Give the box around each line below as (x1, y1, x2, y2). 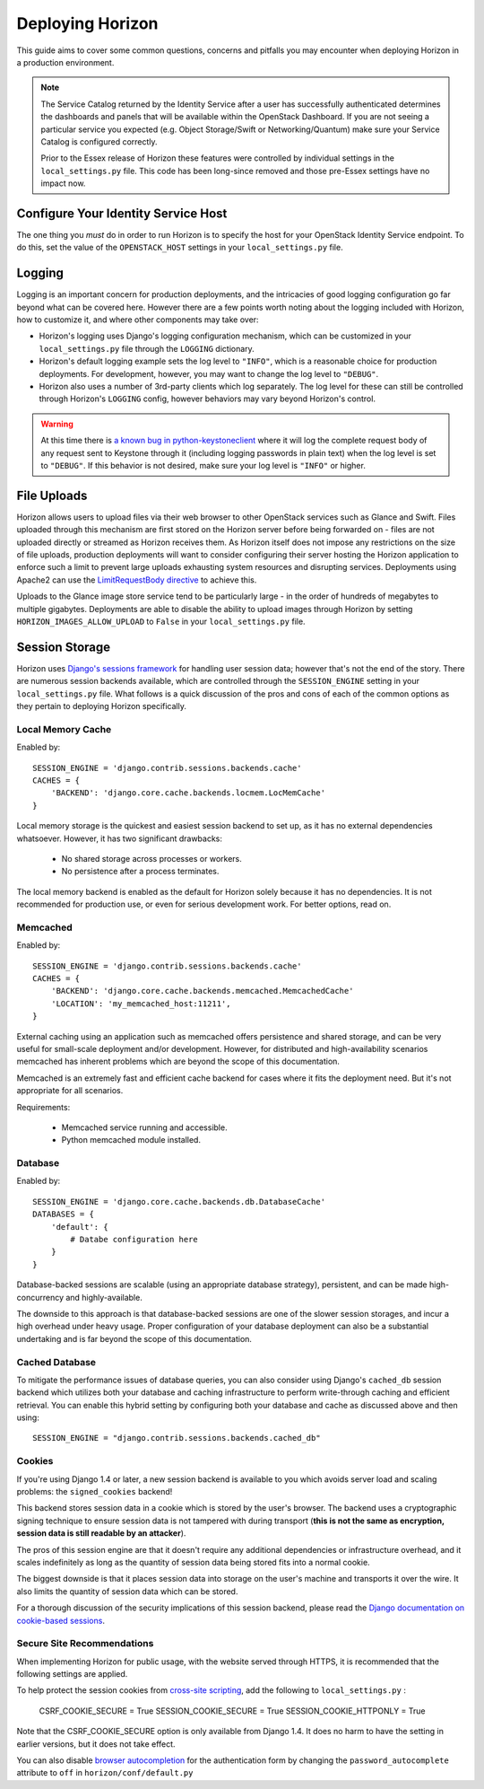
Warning (40, 418, 73, 429)
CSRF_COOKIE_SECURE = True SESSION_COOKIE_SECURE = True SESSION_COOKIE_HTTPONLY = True (39, 1706, 426, 1716)
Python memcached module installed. (61, 1135, 202, 1145)
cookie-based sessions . (16, 1615, 105, 1626)
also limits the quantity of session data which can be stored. (16, 1585, 238, 1597)
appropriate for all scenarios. (16, 1085, 124, 1096)
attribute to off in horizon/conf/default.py (16, 1767, 194, 1778)
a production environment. (16, 57, 115, 67)
